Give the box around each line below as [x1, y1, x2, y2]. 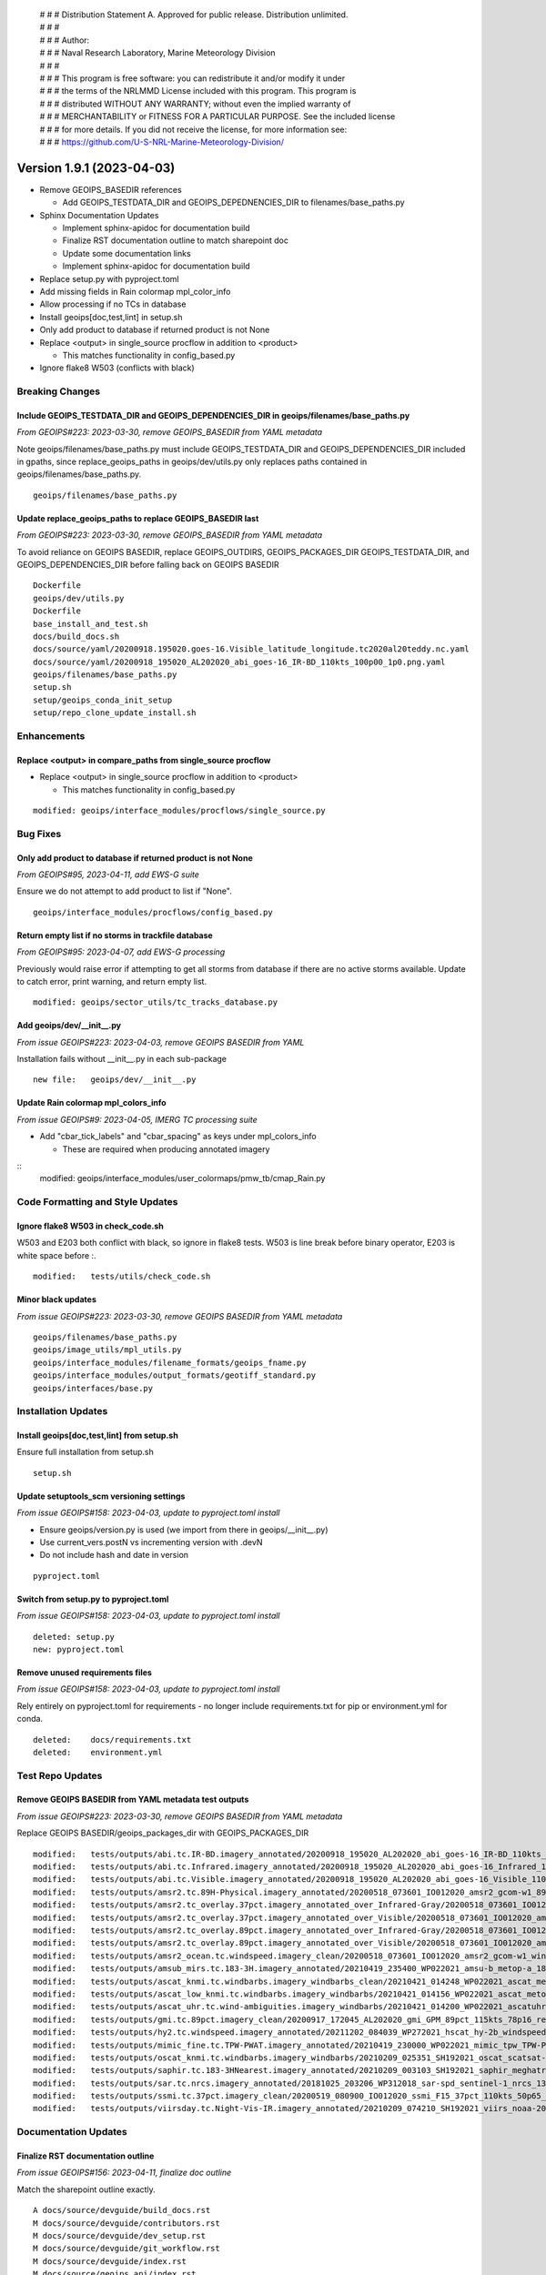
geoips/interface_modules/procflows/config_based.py [33, 906, 273, 917]
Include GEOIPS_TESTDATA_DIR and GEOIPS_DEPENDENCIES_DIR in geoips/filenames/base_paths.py [16, 409, 410, 420]
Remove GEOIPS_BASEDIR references [39, 184, 182, 195]
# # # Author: [39, 35, 90, 45]
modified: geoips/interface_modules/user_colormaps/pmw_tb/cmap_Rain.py [39, 1173, 326, 1184]
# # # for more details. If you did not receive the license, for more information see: [39, 124, 348, 135]
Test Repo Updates [16, 1769, 103, 1782]
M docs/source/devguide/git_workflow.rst [33, 2243, 220, 2254]
